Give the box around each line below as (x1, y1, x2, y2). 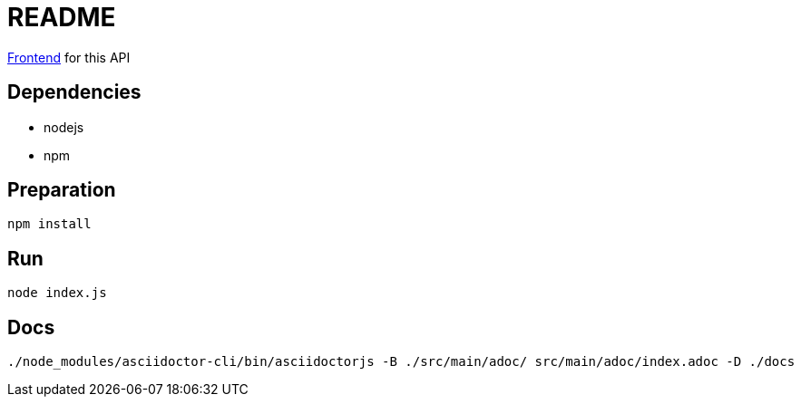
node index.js (7, 285, 107, 301)
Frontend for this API (7, 49, 131, 65)
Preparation (7, 178, 116, 202)
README (7, 2, 116, 33)
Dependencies (7, 81, 142, 104)
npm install (7, 216, 92, 232)
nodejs (44, 119, 84, 135)
